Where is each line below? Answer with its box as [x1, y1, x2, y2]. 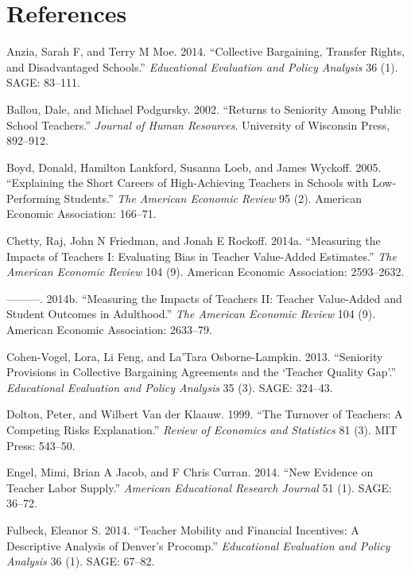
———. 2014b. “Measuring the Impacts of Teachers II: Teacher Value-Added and [6, 289, 402, 306]
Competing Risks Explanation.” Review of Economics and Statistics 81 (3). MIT [6, 422, 397, 437]
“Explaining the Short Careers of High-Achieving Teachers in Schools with [6, 174, 369, 191]
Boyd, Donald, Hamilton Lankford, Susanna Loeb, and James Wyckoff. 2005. [6, 158, 382, 175]
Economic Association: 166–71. [6, 205, 157, 222]
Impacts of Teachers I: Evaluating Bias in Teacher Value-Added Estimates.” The [6, 247, 397, 264]
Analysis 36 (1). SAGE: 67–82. [6, 553, 155, 569]
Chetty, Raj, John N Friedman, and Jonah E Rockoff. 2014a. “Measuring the [6, 232, 381, 249]
